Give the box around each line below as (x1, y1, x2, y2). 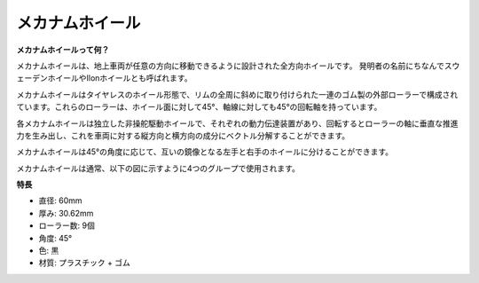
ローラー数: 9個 (38, 220, 95, 231)
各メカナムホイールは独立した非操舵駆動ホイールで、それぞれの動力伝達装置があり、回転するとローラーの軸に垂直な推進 (16, 118, 459, 129)
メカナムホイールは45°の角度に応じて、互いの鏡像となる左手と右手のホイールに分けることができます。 (16, 146, 394, 157)
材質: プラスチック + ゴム (38, 257, 130, 268)
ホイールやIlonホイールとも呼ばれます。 (47, 73, 192, 83)
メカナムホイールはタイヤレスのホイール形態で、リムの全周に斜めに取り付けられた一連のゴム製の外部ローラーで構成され (16, 89, 459, 99)
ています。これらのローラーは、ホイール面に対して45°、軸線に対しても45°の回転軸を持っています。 (16, 102, 382, 113)
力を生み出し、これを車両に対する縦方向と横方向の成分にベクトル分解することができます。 (16, 130, 350, 141)
